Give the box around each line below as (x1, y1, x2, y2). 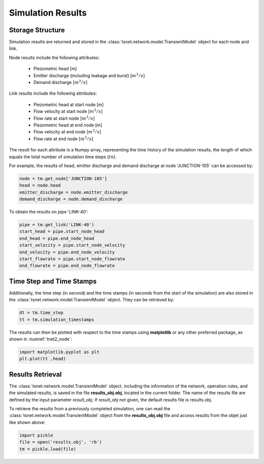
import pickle (19, 432, 53, 438)
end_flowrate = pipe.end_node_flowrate (19, 263, 115, 269)
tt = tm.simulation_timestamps (19, 316, 95, 322)
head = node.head (19, 183, 61, 188)
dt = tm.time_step (19, 310, 64, 316)
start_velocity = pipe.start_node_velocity (19, 242, 126, 248)
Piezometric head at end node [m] (33, 122, 103, 128)
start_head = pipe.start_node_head (19, 229, 105, 234)
